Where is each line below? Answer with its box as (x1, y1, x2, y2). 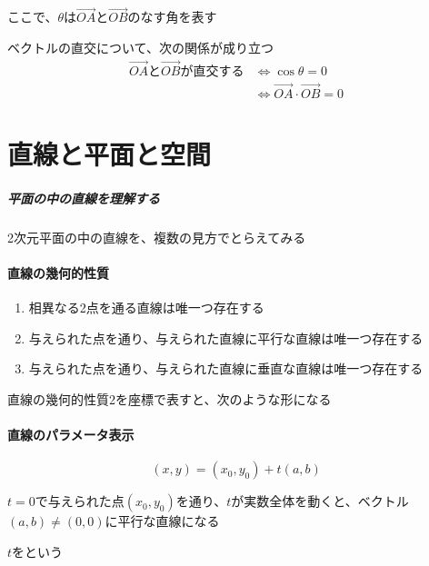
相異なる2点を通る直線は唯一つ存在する (28, 298, 264, 317)
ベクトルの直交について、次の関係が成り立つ (7, 37, 274, 56)
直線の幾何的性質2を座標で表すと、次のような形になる (7, 390, 332, 409)
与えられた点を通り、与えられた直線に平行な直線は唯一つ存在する (28, 328, 424, 347)
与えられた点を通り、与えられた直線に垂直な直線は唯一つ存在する (28, 359, 424, 378)
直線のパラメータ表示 (7, 425, 135, 444)
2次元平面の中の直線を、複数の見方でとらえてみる (7, 227, 306, 246)
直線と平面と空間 (7, 135, 212, 173)
